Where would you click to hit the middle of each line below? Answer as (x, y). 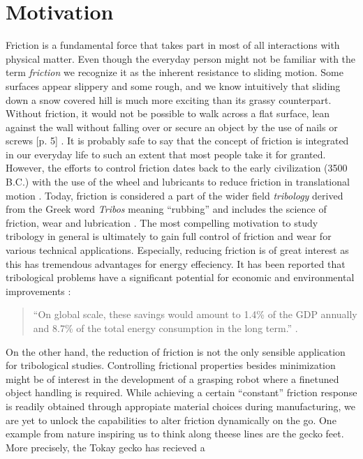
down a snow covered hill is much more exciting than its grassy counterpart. (169, 99)
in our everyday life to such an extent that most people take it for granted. (166, 154)
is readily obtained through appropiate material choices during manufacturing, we (180, 406)
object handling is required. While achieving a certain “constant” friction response (181, 392)
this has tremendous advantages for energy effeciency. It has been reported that (176, 263)
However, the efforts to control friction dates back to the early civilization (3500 (177, 168)
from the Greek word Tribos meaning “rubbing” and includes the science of (166, 209)
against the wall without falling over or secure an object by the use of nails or (172, 127)
